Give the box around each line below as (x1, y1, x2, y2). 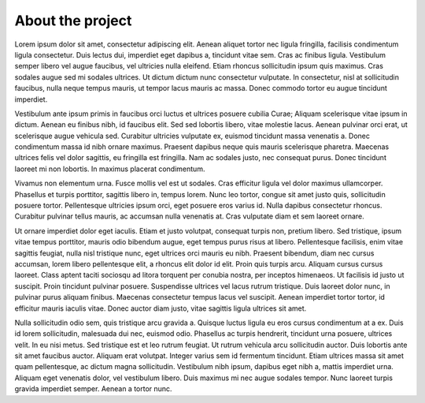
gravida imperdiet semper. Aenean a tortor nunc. (14, 384, 172, 394)
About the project (14, 12, 132, 29)
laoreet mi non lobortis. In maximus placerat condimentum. (14, 164, 205, 174)
